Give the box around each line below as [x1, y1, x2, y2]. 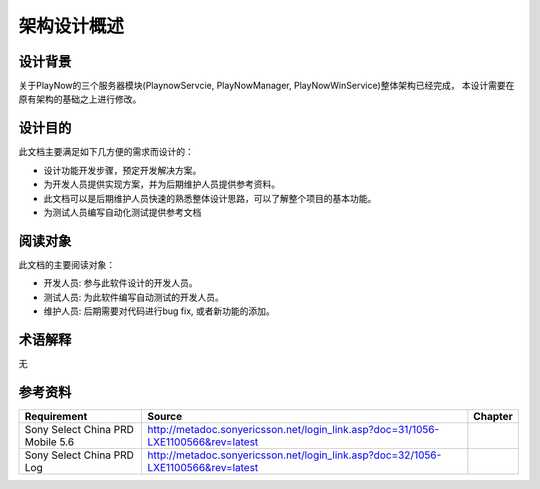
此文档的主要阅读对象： [18, 258, 115, 270]
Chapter [473, 409, 514, 423]
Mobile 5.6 [24, 435, 75, 449]
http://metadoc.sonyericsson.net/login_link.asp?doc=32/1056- [146, 448, 442, 462]
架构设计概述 [18, 15, 125, 37]
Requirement [24, 409, 88, 423]
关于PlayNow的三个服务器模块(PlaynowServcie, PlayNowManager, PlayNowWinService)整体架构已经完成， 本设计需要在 [18, 80, 515, 92]
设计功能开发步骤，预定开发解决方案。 [43, 164, 202, 176]
